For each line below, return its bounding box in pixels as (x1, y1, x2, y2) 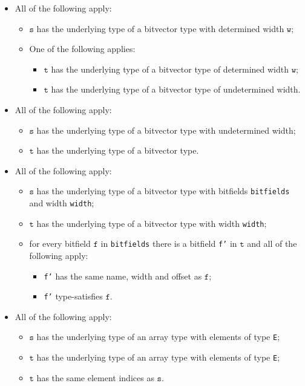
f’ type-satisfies (44, 290, 103, 303)
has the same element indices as (36, 371, 154, 384)
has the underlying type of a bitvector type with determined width (36, 22, 284, 34)
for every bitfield (29, 237, 91, 250)
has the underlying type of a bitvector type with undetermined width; (36, 123, 296, 136)
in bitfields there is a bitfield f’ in (100, 237, 237, 250)
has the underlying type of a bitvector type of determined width (51, 62, 289, 75)
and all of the (247, 237, 297, 250)
